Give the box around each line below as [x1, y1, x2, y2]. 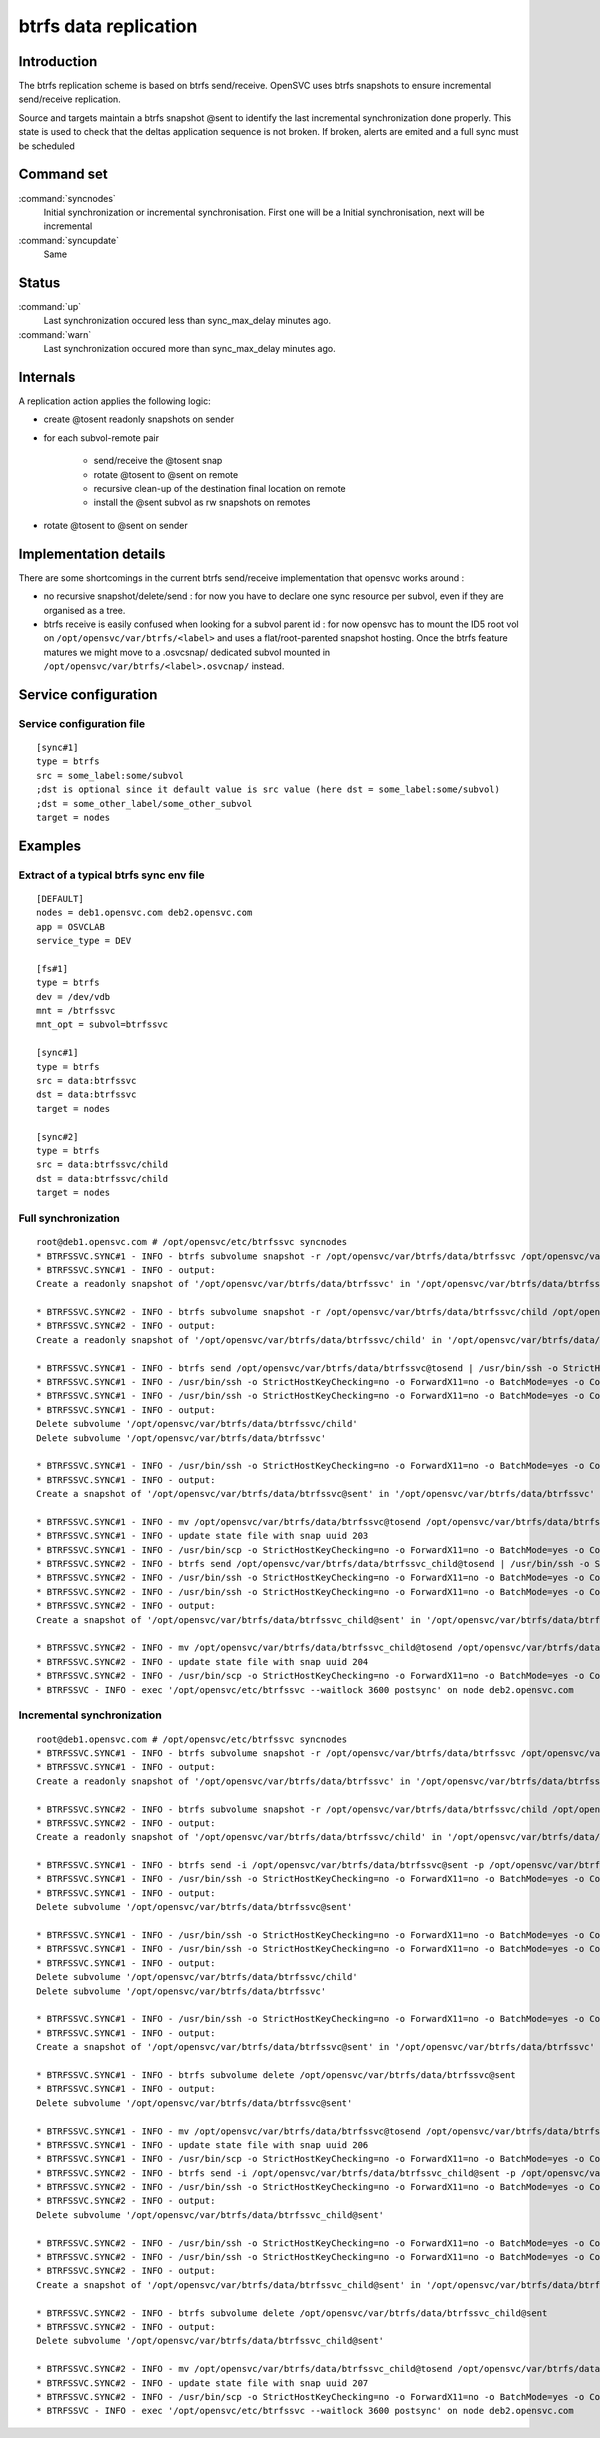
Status [18, 274, 61, 291]
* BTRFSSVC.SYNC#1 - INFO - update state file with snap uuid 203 [36, 1530, 369, 1542]
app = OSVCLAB [36, 921, 105, 932]
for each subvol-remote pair [43, 431, 160, 444]
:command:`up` [18, 301, 82, 312]
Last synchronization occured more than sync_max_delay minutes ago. [43, 343, 336, 355]
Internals [18, 368, 76, 385]
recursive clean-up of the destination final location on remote [93, 483, 346, 495]
